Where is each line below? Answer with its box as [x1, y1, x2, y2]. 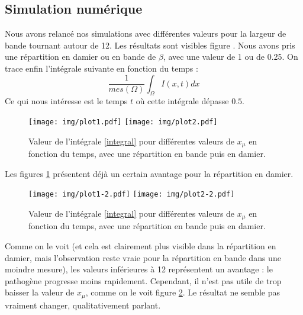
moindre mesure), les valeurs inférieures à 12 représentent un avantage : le [5, 263, 273, 275]
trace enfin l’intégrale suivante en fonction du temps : [5, 62, 198, 74]
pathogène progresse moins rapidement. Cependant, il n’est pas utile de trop [5, 274, 282, 287]
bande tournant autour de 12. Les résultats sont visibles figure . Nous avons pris [5, 38, 295, 51]
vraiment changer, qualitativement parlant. [5, 298, 161, 311]
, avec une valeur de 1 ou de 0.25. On [163, 50, 298, 63]
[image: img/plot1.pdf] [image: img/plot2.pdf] [28, 117, 218, 126]
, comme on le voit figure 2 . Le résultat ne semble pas [85, 286, 280, 298]
